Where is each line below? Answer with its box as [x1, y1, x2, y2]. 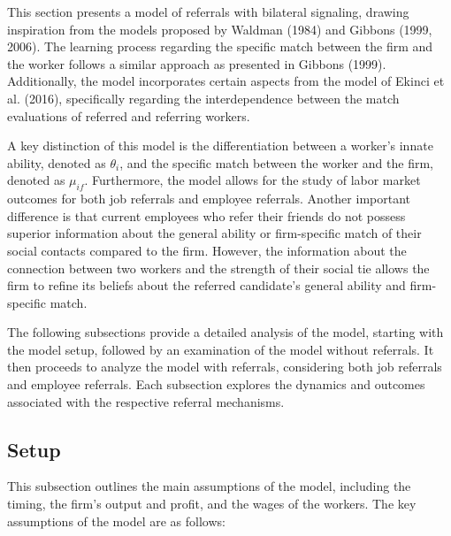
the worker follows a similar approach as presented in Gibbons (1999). [7, 54, 386, 73]
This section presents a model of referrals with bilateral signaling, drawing [7, 3, 409, 20]
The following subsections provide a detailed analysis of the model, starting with [7, 323, 444, 341]
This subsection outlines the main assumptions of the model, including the [7, 477, 411, 495]
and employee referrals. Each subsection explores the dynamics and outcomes [7, 375, 425, 394]
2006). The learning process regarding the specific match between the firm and [7, 37, 433, 56]
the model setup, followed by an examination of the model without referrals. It [7, 340, 434, 358]
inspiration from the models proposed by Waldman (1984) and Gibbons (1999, [7, 19, 432, 38]
